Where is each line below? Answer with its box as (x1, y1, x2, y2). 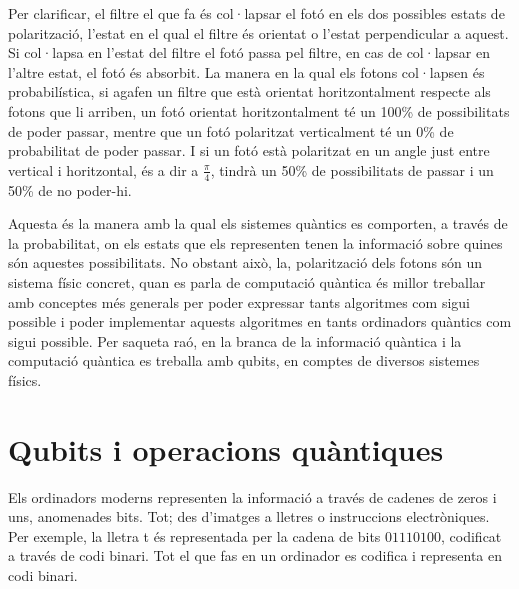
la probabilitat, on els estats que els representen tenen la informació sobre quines (8, 232, 503, 253)
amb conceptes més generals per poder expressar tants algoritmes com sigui (8, 291, 470, 312)
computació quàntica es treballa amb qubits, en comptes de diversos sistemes (8, 350, 480, 371)
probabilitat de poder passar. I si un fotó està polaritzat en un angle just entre (8, 140, 490, 161)
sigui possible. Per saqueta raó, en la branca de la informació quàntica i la (8, 330, 462, 351)
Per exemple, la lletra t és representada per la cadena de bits (8, 525, 381, 546)
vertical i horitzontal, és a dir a (8, 159, 199, 180)
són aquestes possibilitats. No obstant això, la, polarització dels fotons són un (8, 252, 483, 273)
